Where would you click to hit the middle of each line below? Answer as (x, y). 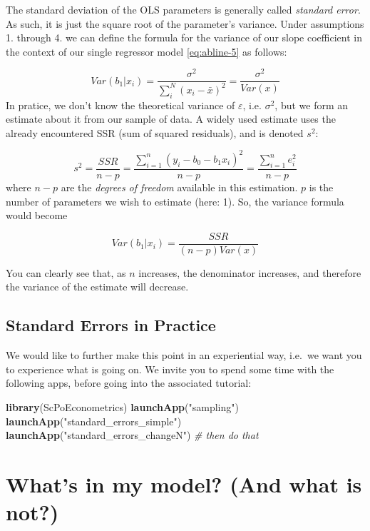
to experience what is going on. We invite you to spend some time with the (170, 369)
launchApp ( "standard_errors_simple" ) (94, 421)
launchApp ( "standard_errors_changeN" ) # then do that (132, 435)
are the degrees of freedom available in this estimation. (179, 187)
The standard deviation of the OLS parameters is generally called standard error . (183, 9)
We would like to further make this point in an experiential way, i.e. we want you (184, 355)
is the (321, 187)
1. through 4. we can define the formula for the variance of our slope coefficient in (184, 37)
